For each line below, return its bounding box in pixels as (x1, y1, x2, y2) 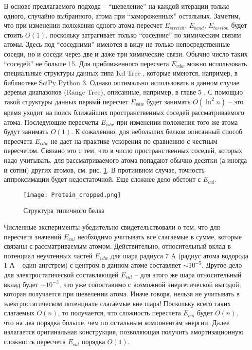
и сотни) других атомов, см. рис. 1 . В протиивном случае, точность (4, 164, 205, 175)
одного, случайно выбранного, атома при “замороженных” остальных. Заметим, (4, 10, 241, 20)
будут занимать (4, 126, 49, 136)
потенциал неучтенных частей (4, 250, 93, 260)
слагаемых (4, 308, 35, 318)
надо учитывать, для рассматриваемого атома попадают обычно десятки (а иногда (4, 155, 247, 165)
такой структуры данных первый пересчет (4, 96, 128, 106)
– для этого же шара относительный (134, 269, 242, 279)
